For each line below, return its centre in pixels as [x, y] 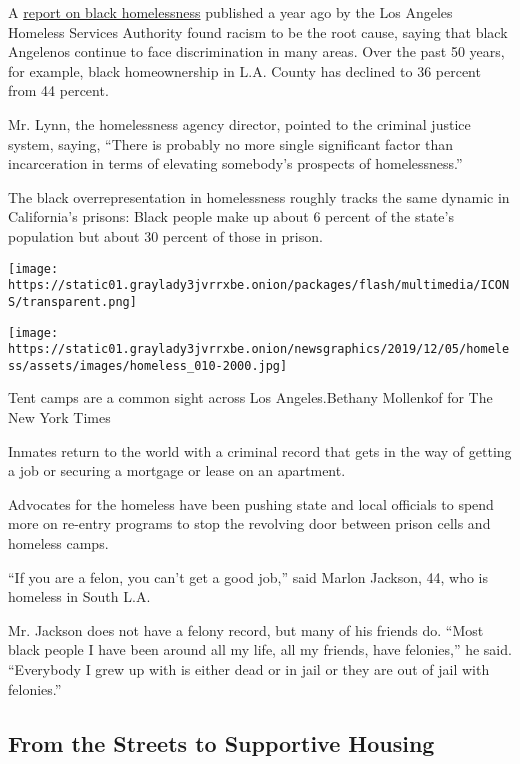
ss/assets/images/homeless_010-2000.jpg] [148, 365]
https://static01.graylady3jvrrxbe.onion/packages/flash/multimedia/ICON [259, 285]
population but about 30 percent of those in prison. [165, 235]
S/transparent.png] [72, 301]
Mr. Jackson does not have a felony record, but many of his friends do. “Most [246, 629]
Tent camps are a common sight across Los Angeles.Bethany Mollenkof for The [250, 397]
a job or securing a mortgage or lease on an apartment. [177, 470]
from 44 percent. [58, 90]
